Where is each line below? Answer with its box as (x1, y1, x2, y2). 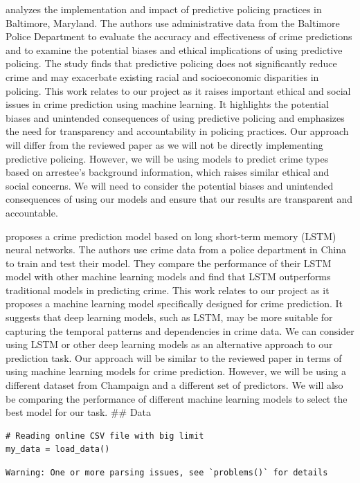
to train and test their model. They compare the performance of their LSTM (6, 255, 332, 270)
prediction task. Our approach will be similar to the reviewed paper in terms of (6, 350, 342, 365)
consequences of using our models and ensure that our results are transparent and (6, 192, 353, 206)
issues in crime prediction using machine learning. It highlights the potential (6, 97, 329, 111)
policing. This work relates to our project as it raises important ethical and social (6, 83, 351, 98)
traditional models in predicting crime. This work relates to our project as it (6, 282, 330, 297)
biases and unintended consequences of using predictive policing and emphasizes (6, 110, 345, 125)
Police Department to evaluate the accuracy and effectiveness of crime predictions (6, 29, 352, 44)
